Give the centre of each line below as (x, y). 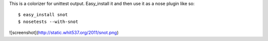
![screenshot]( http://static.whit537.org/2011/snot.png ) (64, 33)
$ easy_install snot (43, 15)
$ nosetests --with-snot (48, 21)
